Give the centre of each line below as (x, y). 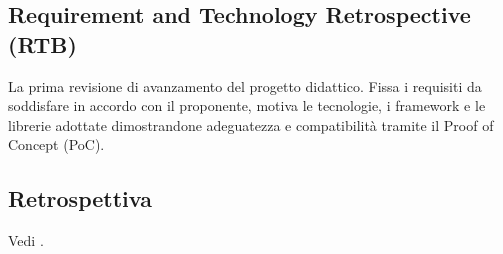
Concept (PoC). (56, 144)
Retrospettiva (80, 198)
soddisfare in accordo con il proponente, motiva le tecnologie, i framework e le (247, 105)
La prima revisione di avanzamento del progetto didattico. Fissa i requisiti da (245, 85)
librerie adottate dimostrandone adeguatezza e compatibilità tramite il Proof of (251, 124)
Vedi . (26, 240)
